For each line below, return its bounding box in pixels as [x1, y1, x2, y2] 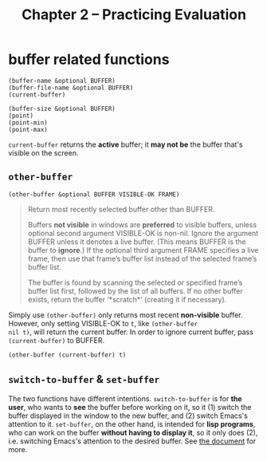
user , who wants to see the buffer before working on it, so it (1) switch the [8, 402, 252, 412]
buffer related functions [8, 50, 170, 69]
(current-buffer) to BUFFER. [8, 335, 105, 345]
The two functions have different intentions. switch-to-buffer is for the [8, 393, 242, 404]
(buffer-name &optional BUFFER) [8, 77, 116, 85]
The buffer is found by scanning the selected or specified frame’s [27, 278, 243, 287]
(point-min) [8, 118, 48, 127]
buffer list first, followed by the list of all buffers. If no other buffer [27, 286, 243, 296]
